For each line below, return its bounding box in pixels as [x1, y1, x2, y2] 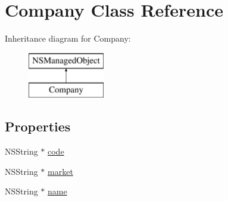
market [48, 165, 73, 177]
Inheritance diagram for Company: [5, 32, 131, 45]
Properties [5, 117, 71, 136]
